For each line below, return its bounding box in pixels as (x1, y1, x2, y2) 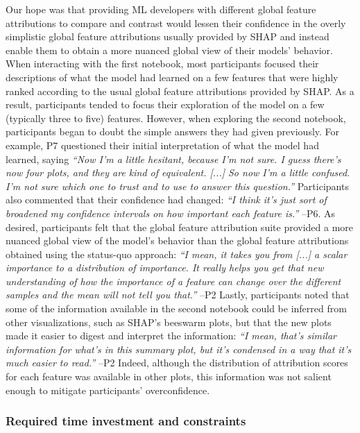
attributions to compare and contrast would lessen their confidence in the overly (6, 15, 346, 30)
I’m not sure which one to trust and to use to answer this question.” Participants (6, 178, 349, 193)
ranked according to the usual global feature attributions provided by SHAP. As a (6, 83, 354, 98)
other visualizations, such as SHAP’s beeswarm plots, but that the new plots (6, 314, 332, 329)
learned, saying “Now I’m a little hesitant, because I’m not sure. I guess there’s (6, 151, 341, 166)
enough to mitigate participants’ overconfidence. (6, 382, 210, 397)
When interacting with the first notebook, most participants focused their (6, 56, 319, 71)
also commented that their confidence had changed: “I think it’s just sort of (6, 192, 327, 207)
